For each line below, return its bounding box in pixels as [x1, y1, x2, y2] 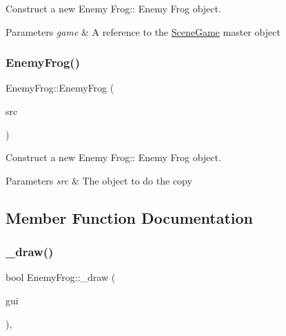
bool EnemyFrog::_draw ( [6, 270, 116, 284]
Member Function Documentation [6, 207, 254, 228]
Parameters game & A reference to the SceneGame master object [6, 24, 280, 39]
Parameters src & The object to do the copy [6, 173, 192, 187]
